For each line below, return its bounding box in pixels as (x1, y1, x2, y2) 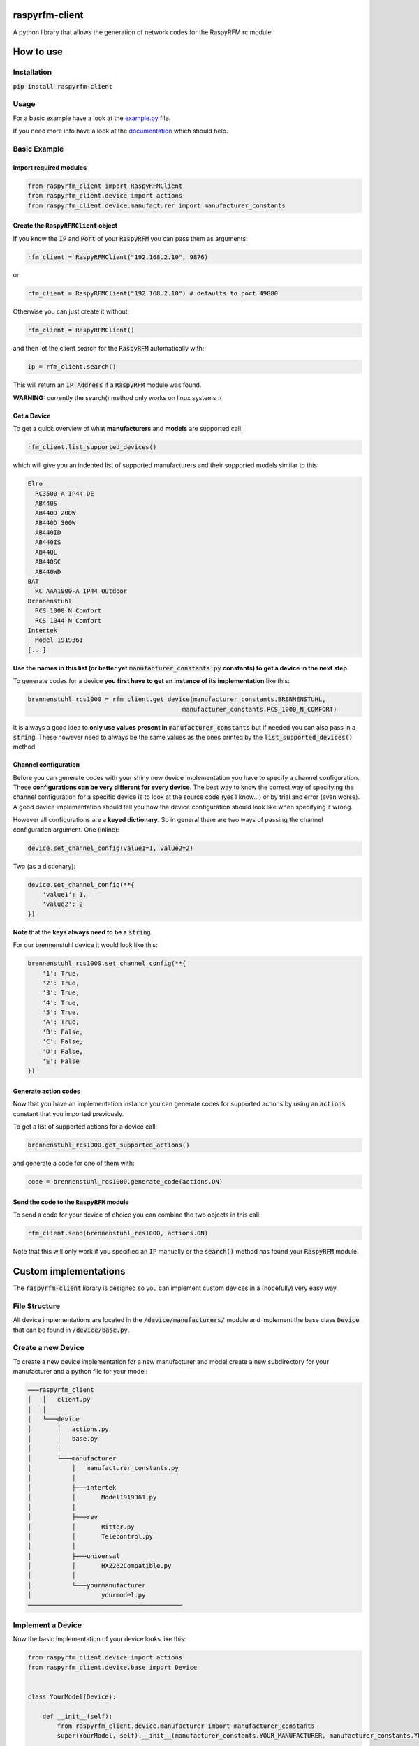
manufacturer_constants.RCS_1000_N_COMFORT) (182, 705, 337, 713)
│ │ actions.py (27, 1425, 110, 1433)
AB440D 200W (35, 509, 76, 517)
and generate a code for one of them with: (13, 1159, 135, 1168)
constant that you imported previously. (13, 1109, 124, 1117)
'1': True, (42, 969, 80, 977)
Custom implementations (13, 1265, 126, 1277)
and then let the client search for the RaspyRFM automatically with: (13, 344, 205, 353)
